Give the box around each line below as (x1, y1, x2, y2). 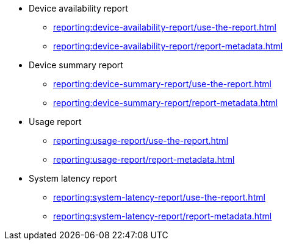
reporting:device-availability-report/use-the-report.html (53, 22, 276, 32)
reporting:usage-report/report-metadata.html (53, 154, 235, 165)
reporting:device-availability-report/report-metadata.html (53, 41, 283, 51)
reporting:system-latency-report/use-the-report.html (53, 192, 265, 202)
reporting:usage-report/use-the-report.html (53, 135, 229, 146)
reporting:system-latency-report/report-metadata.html (53, 211, 272, 221)
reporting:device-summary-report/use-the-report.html (53, 79, 272, 89)
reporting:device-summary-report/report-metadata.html (53, 98, 278, 108)
